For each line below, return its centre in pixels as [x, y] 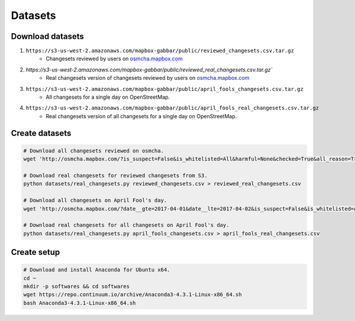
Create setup [35, 252]
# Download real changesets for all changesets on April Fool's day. [126, 225]
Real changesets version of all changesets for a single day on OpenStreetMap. [141, 116]
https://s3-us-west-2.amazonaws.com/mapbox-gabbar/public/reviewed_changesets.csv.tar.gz [160, 51]
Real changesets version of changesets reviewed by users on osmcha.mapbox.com [148, 78]
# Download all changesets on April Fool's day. [95, 200]
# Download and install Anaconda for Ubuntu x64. [97, 270]
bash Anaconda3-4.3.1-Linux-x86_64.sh [80, 303]
